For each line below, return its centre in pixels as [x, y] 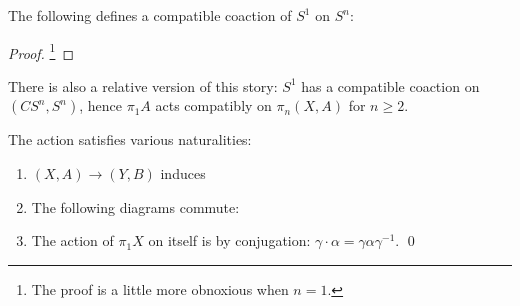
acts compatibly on [213, 105]
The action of [72, 240]
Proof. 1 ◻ [41, 51]
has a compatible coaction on [390, 85]
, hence [101, 105]
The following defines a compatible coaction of [150, 15]
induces [183, 173]
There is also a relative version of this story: [143, 85]
